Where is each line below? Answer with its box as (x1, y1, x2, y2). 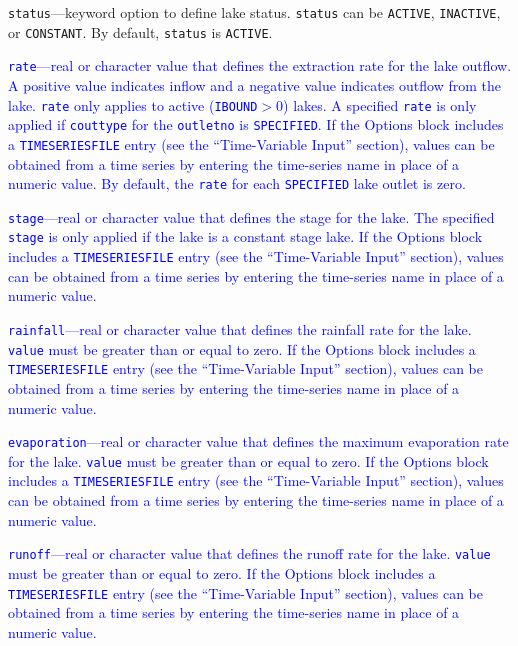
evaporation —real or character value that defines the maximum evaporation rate (8, 431, 509, 452)
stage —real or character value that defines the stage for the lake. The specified (8, 206, 495, 227)
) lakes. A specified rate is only (283, 94, 477, 115)
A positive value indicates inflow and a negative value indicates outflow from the (8, 74, 501, 95)
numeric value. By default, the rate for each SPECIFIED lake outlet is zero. (8, 173, 466, 194)
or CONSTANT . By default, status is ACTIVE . (8, 21, 273, 42)
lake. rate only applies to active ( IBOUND (8, 94, 258, 115)
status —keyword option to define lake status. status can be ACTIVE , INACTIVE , (8, 2, 501, 22)
